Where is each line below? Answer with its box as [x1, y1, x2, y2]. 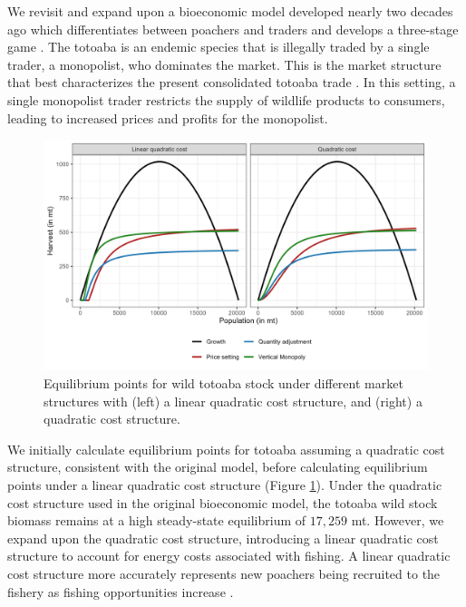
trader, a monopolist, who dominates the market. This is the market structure [7, 54, 442, 73]
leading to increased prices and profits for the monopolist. [7, 108, 328, 127]
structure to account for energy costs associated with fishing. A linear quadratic [7, 546, 451, 565]
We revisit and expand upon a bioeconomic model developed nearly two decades [7, 2, 453, 20]
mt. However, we [351, 511, 444, 530]
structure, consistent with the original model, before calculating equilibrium [7, 457, 428, 476]
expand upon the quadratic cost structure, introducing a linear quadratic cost [7, 528, 439, 547]
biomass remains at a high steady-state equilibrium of [7, 511, 306, 530]
